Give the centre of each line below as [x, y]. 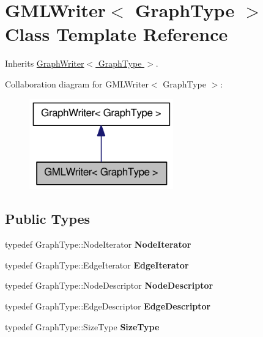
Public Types [48, 219]
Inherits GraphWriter [45, 63]
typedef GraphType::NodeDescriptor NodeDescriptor [109, 285]
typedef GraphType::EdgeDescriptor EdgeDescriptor [108, 306]
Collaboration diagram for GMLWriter [77, 83]
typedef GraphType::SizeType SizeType [82, 326]
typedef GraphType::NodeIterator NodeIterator [98, 244]
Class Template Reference [117, 34]
